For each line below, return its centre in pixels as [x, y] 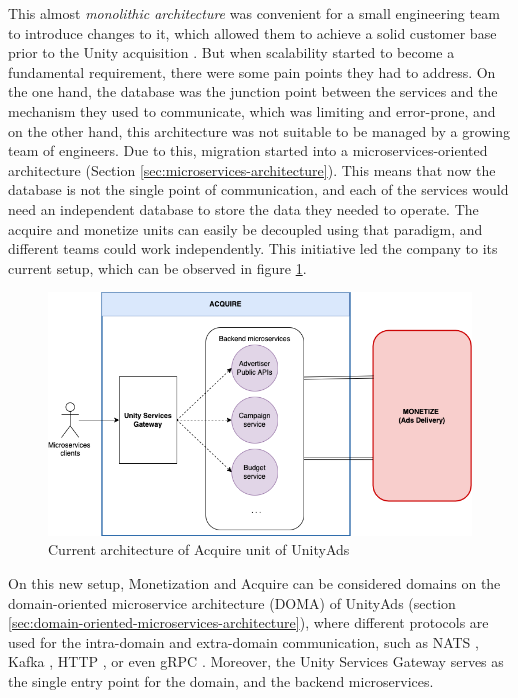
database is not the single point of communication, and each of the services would [258, 189]
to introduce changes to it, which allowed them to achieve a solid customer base [252, 32]
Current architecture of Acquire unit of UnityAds [199, 549]
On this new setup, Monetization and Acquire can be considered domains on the [254, 582]
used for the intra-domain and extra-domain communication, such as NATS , [243, 641]
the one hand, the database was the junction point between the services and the [253, 91]
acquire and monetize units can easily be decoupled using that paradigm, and [245, 228]
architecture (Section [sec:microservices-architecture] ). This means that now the [252, 169]
